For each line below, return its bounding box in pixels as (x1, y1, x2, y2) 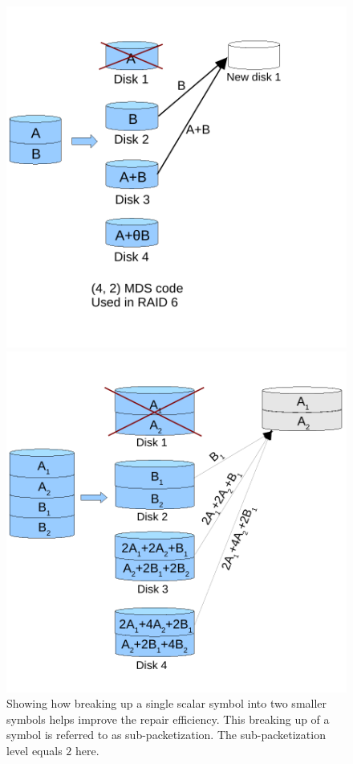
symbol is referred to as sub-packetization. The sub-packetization (6, 726, 326, 743)
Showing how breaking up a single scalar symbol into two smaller (6, 695, 327, 712)
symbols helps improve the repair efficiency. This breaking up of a (6, 710, 330, 727)
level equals (6, 741, 63, 758)
